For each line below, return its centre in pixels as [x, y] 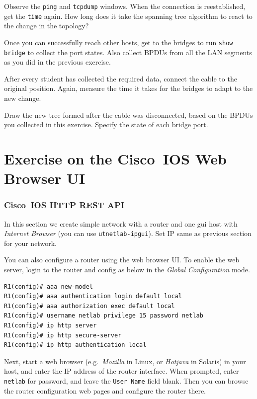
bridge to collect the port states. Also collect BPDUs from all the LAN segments [128, 52]
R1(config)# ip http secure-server [63, 335]
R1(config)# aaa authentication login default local [93, 296]
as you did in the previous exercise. [57, 62]
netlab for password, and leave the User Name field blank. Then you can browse [126, 380]
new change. [23, 98]
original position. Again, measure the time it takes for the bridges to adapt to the [128, 88]
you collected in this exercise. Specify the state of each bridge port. [106, 124]
